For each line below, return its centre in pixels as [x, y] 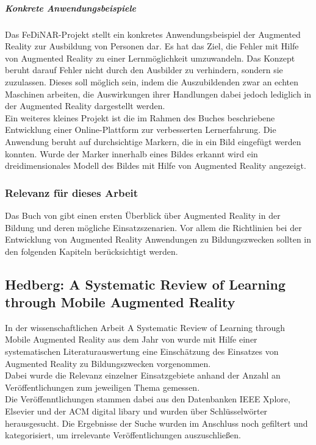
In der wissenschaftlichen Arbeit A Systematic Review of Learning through [145, 327]
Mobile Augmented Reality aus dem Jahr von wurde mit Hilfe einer [131, 339]
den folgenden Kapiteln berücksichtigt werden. [92, 251]
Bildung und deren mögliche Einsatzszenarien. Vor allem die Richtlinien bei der [153, 227]
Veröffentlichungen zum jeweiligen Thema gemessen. [102, 387]
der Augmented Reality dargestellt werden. [85, 106]
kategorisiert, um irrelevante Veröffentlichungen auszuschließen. [123, 435]
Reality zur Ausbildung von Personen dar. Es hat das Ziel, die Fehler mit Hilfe [152, 46]
